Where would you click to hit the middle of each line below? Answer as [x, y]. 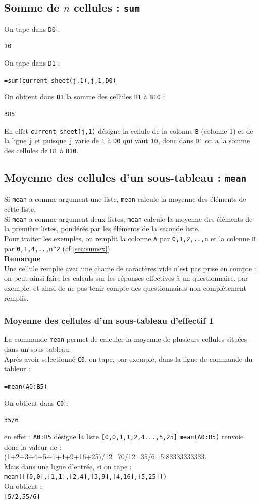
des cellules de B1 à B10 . [41, 150]
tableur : [17, 369]
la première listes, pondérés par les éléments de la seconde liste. [102, 229]
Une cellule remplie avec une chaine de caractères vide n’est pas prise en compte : [130, 268]
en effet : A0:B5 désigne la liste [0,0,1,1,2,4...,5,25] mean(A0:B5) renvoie [124, 436]
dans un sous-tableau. [38, 349]
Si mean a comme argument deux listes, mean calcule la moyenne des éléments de [128, 218]
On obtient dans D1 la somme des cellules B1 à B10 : [85, 97]
